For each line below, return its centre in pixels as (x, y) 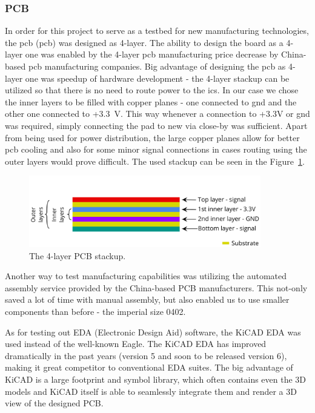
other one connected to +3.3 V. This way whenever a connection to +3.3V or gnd (157, 114)
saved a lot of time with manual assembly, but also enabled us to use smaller (147, 299)
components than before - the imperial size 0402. (95, 312)
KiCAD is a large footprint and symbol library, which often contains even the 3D (156, 379)
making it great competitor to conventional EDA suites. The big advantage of (149, 367)
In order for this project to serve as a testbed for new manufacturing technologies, (157, 31)
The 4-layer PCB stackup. (78, 255)
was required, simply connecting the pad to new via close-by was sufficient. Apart (156, 125)
